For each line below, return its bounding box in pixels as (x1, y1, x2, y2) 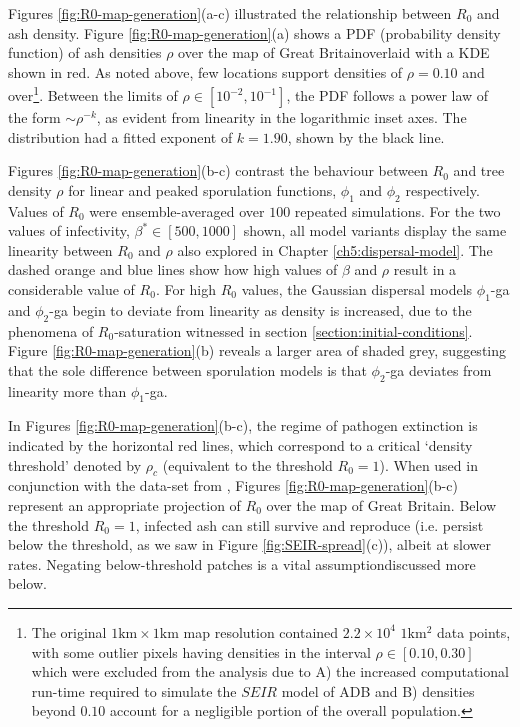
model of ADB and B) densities (281, 680, 475, 701)
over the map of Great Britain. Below (266, 494, 497, 515)
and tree (453, 160, 505, 181)
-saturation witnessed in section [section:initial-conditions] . (114, 320, 473, 341)
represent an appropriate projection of (8, 494, 241, 515)
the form (8, 107, 61, 128)
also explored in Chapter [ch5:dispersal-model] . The (177, 239, 493, 260)
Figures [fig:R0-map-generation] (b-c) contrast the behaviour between (8, 160, 428, 181)
